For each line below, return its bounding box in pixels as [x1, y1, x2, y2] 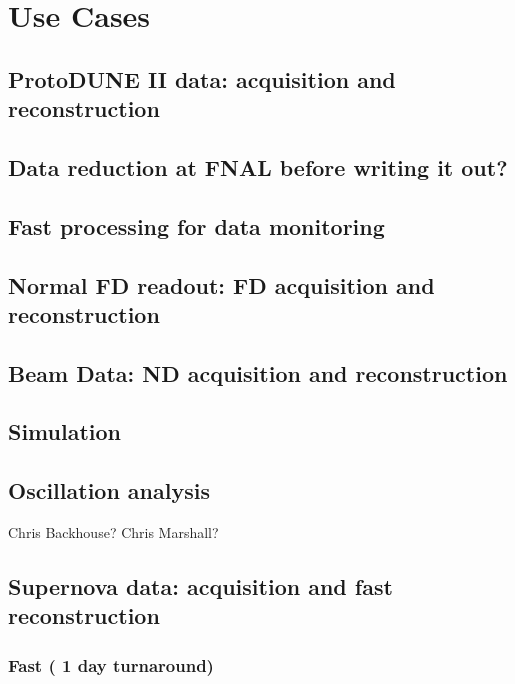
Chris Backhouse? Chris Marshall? [8, 522, 219, 543]
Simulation [8, 416, 122, 447]
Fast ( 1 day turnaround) [8, 652, 214, 677]
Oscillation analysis [8, 475, 210, 506]
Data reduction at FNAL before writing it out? [8, 151, 508, 182]
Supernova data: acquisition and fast [8, 571, 393, 602]
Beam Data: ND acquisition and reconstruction [8, 357, 508, 388]
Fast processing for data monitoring [8, 210, 385, 241]
